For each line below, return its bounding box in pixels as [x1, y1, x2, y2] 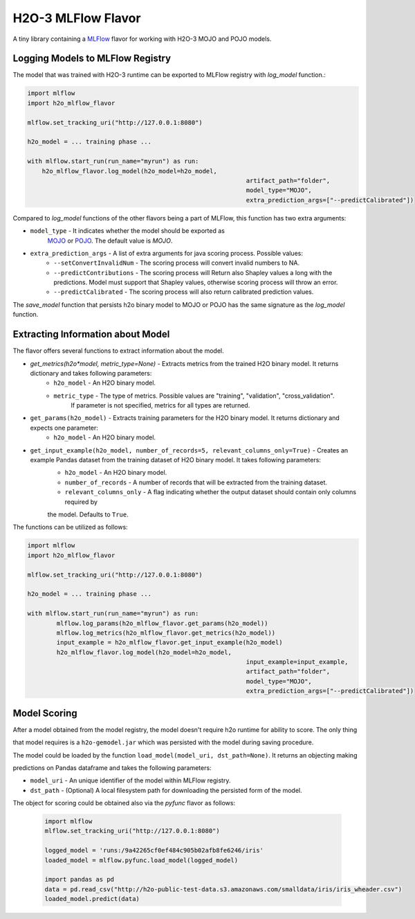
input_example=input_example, [246, 658, 349, 666]
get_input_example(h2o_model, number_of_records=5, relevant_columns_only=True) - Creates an [30, 446, 349, 454]
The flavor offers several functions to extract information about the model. [12, 347, 224, 355]
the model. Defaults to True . [47, 510, 129, 518]
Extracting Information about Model [12, 329, 170, 340]
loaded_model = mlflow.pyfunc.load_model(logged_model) [44, 856, 239, 864]
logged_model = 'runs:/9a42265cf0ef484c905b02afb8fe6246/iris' [44, 846, 264, 855]
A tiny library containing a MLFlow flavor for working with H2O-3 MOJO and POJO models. [12, 35, 272, 43]
